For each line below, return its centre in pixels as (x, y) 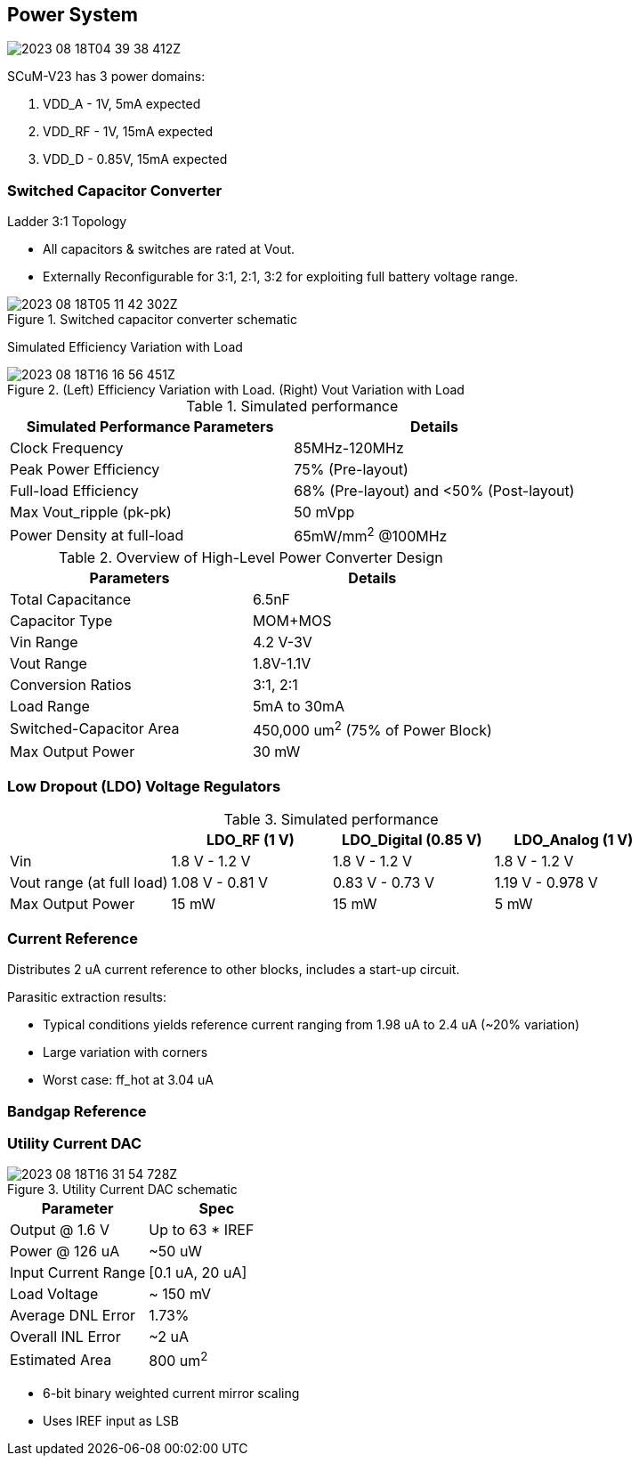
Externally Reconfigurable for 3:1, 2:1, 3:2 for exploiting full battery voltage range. (281, 277)
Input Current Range (78, 1273)
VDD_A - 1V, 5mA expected (122, 104)
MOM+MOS (292, 620)
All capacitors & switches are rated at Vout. (169, 249)
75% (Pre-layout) (351, 470)
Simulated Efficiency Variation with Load (125, 347)
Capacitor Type (61, 620)
